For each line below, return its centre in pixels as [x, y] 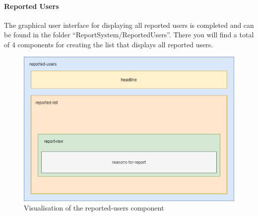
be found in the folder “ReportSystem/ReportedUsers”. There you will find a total [129, 35]
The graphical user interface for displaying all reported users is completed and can [129, 25]
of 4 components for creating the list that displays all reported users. [109, 44]
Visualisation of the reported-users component [94, 208]
